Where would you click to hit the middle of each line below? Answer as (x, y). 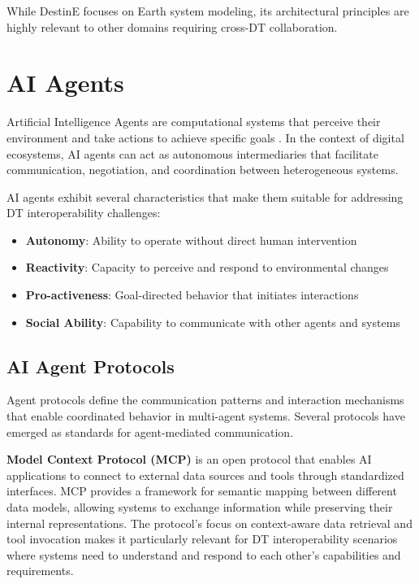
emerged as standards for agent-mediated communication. (150, 431)
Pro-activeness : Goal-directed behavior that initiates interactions (192, 295)
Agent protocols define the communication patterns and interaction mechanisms (205, 400)
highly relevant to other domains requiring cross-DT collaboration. (172, 26)
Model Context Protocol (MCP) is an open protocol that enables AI (189, 459)
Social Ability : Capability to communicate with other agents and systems (213, 322)
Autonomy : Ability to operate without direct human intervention (191, 240)
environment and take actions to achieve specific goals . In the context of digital (205, 137)
